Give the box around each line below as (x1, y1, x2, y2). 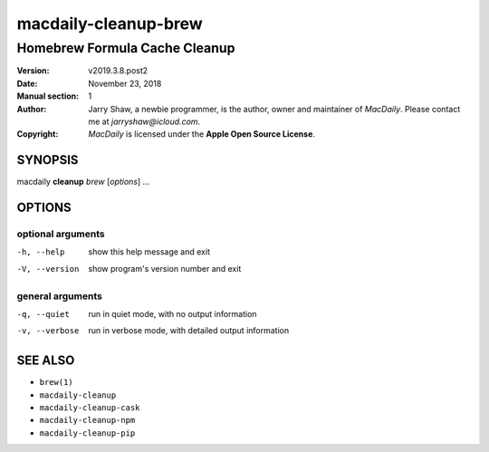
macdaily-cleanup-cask (39, 403, 140, 413)
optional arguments (16, 227, 105, 240)
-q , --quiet (16, 309, 70, 319)
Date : (16, 78, 38, 89)
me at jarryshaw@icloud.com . (88, 116, 201, 127)
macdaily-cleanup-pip (39, 428, 136, 438)
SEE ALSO (16, 353, 75, 369)
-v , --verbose (16, 326, 80, 336)
